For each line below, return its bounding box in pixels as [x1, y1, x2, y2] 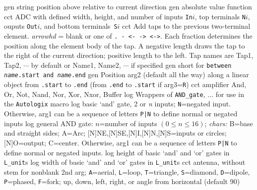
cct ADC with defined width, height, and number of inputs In [4, 11, 193, 21]
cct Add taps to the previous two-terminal [122, 21, 251, 31]
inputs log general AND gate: [4, 118, 93, 128]
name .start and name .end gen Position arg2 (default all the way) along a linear [4, 69, 249, 80]
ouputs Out [4, 21, 38, 31]
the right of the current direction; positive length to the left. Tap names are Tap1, [4, 50, 254, 60]
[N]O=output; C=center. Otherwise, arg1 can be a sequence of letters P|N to [4, 137, 237, 147]
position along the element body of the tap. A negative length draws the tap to [4, 40, 245, 50]
